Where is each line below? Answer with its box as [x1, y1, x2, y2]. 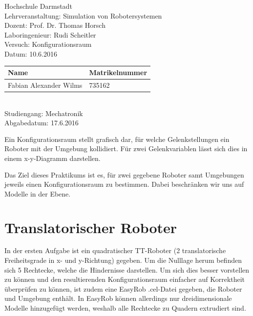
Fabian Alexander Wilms [8, 79, 83, 90]
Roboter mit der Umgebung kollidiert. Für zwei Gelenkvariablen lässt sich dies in [4, 143, 248, 154]
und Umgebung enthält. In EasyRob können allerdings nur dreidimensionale [4, 293, 232, 303]
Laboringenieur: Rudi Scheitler [4, 29, 96, 39]
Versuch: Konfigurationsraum [4, 39, 92, 49]
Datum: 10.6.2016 [4, 48, 57, 59]
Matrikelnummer [89, 67, 148, 78]
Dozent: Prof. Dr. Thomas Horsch [4, 20, 105, 30]
